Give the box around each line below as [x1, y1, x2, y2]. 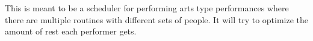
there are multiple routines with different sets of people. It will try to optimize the [5, 13, 309, 26]
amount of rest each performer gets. [5, 25, 137, 37]
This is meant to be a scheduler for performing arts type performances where [5, 2, 289, 14]
